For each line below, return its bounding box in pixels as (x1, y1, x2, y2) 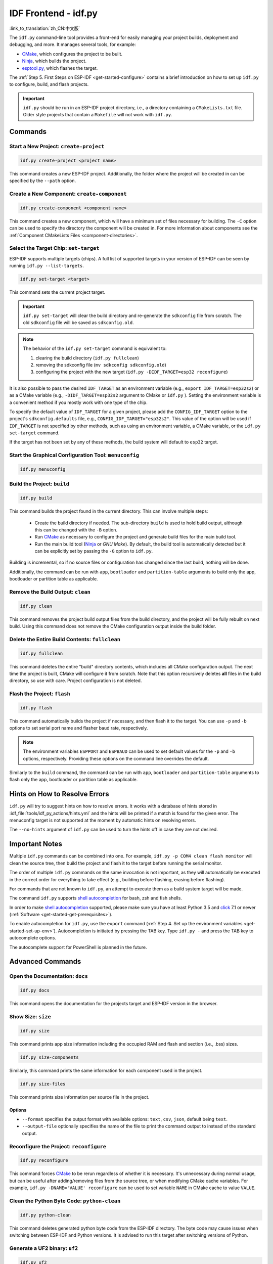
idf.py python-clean (20, 1212, 71, 1218)
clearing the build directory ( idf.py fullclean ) (35, 354, 139, 361)
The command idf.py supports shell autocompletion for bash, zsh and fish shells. (9, 895, 182, 901)
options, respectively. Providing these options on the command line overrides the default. (23, 755, 209, 761)
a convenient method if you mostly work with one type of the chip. (9, 399, 148, 405)
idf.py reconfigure (20, 1158, 68, 1163)
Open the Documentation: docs (9, 973, 88, 980)
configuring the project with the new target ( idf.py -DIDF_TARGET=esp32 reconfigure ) (35, 369, 228, 375)
